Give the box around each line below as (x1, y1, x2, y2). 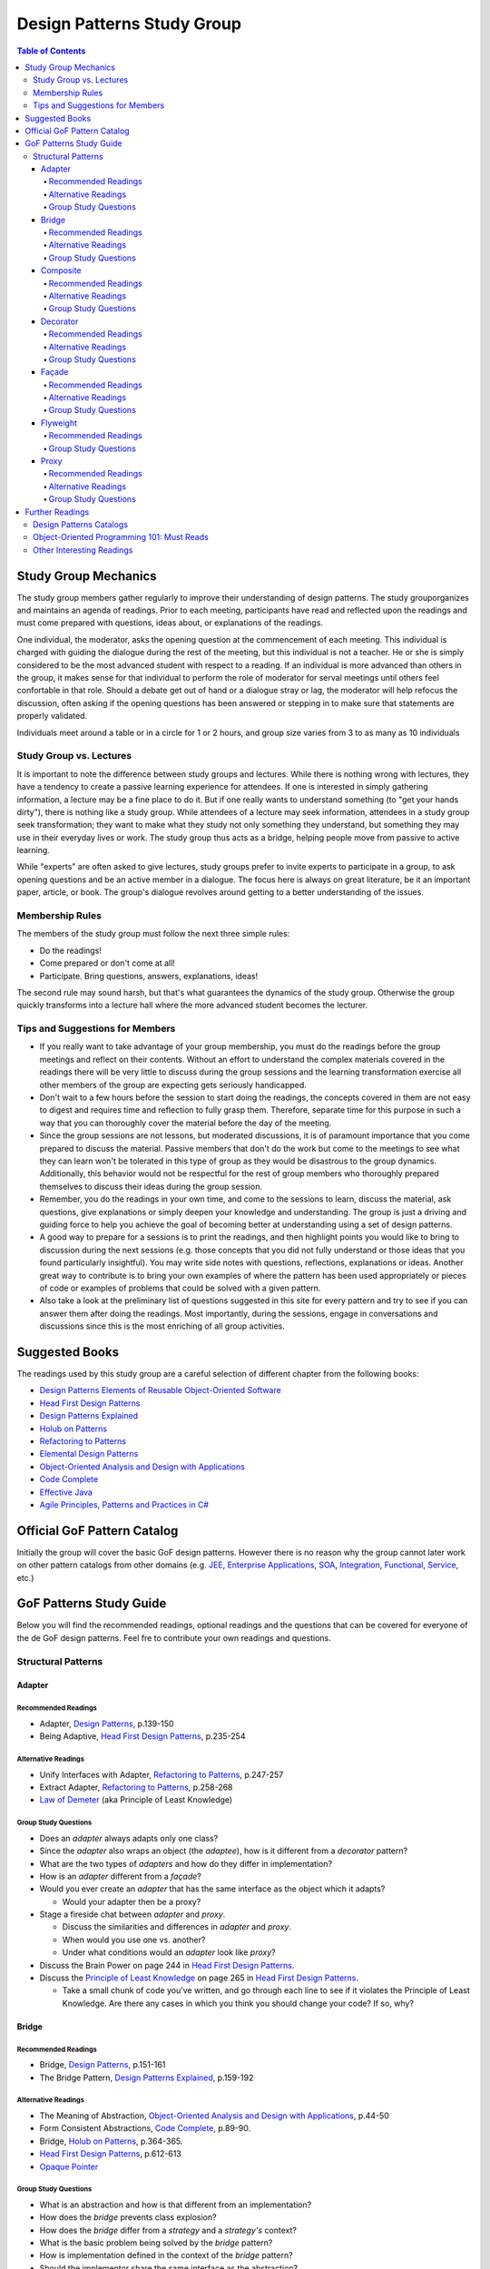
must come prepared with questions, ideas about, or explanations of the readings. (16, 617, 324, 628)
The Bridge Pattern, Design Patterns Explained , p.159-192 (39, 2072, 254, 2083)
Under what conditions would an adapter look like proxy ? (62, 1947, 276, 1958)
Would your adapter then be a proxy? (62, 1896, 201, 1907)
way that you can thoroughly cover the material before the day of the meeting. (39, 1117, 332, 1128)
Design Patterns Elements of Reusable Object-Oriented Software (39, 1385, 281, 1396)
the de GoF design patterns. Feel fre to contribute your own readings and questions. (16, 1632, 331, 1643)
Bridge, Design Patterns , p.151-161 (39, 2059, 166, 2070)
